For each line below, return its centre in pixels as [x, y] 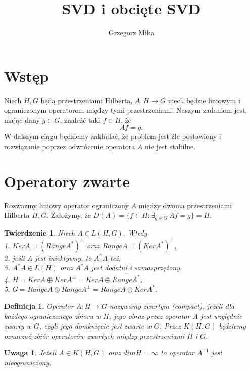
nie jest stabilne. [170, 146]
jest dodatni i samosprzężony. [137, 268]
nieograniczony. [28, 362]
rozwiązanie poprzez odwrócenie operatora [70, 146]
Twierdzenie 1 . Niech [40, 232]
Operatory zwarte [67, 181]
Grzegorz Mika [131, 33]
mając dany [22, 120]
